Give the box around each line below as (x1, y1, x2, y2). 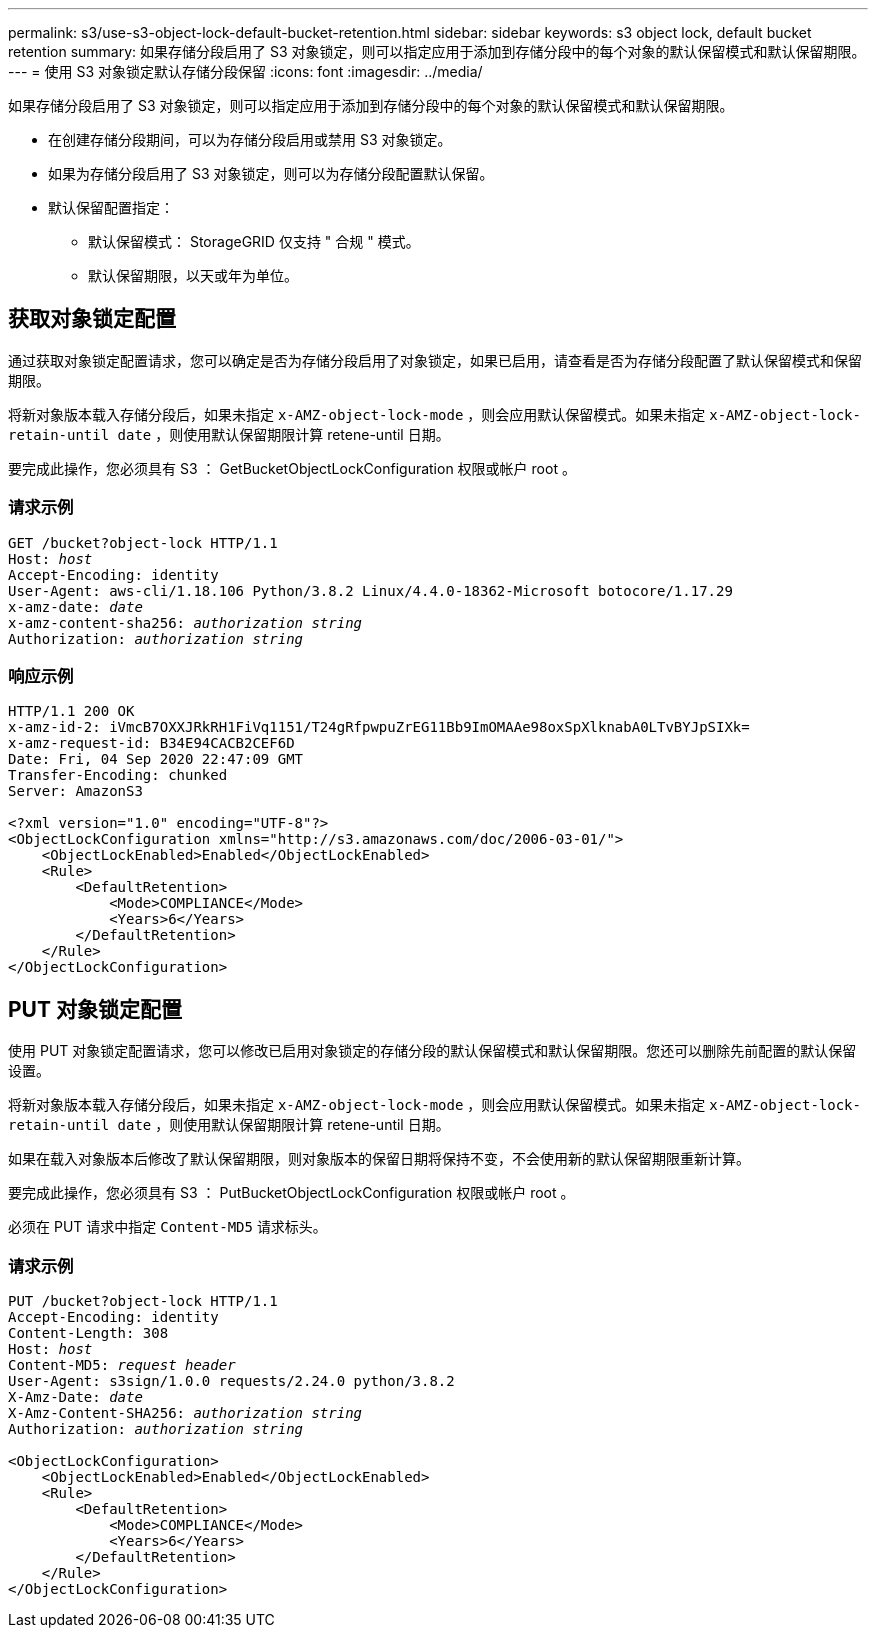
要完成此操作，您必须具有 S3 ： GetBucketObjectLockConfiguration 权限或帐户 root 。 (8, 459, 576, 477)
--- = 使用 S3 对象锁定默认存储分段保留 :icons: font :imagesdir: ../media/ (8, 63, 483, 80)
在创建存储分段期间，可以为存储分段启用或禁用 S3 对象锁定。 (48, 131, 452, 148)
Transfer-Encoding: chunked (8, 767, 228, 784)
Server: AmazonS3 (8, 783, 143, 800)
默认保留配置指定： (48, 199, 174, 216)
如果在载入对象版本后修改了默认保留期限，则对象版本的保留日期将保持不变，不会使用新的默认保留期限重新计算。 (8, 1150, 750, 1168)
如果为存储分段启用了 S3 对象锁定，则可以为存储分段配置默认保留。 (48, 165, 494, 182)
